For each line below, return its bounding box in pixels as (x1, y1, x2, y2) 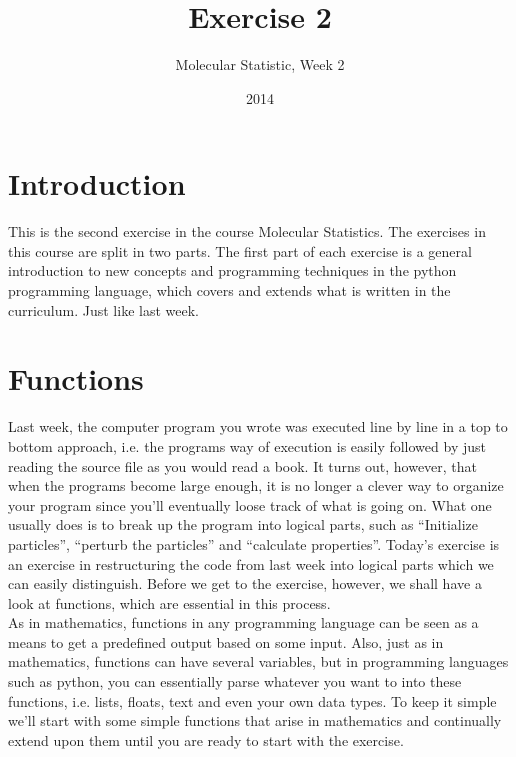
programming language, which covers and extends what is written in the (8, 280, 451, 301)
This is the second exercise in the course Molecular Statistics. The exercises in (8, 221, 486, 242)
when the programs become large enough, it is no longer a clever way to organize (8, 475, 504, 496)
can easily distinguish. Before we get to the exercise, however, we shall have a (8, 573, 482, 594)
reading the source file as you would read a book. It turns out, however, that (8, 455, 478, 476)
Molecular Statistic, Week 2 (175, 54, 345, 75)
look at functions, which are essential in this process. (8, 592, 331, 613)
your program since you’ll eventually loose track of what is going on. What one (8, 494, 492, 515)
